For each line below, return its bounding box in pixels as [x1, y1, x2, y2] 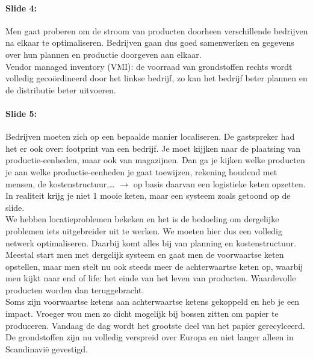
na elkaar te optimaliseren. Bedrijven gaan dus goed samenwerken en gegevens [5, 36, 294, 49]
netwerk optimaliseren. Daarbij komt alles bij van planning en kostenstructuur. [5, 236, 296, 249]
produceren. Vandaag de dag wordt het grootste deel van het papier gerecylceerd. [5, 319, 305, 331]
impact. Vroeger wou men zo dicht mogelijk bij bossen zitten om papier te [5, 307, 279, 320]
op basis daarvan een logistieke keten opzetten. [133, 177, 306, 190]
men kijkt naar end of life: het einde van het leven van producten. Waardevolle [5, 272, 296, 284]
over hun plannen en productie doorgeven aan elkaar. [5, 48, 202, 60]
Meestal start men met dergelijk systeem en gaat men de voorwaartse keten [5, 248, 284, 261]
